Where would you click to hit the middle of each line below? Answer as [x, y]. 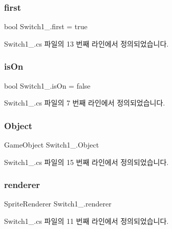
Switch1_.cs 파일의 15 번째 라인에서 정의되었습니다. [87, 162]
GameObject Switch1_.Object [52, 145]
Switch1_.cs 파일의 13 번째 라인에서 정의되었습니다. [87, 43]
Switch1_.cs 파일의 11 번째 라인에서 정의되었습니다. [87, 221]
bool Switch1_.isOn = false [47, 85]
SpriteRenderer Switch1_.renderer [58, 204]
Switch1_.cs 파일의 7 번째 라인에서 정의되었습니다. [85, 103]
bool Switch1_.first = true [46, 26]
